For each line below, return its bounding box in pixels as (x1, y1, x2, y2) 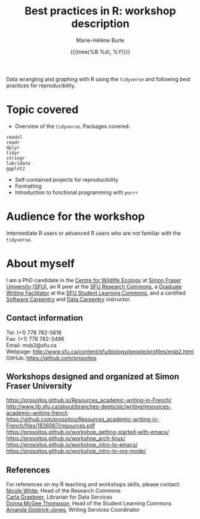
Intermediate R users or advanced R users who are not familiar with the (6, 229, 181, 237)
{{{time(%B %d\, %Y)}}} (70, 48, 130, 55)
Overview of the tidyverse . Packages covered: (14, 123, 130, 130)
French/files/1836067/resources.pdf (6, 422, 96, 429)
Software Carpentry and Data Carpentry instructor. (6, 295, 131, 303)
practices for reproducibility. (6, 82, 76, 89)
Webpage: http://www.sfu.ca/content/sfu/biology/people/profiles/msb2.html (6, 348, 194, 355)
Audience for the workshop (6, 210, 145, 224)
